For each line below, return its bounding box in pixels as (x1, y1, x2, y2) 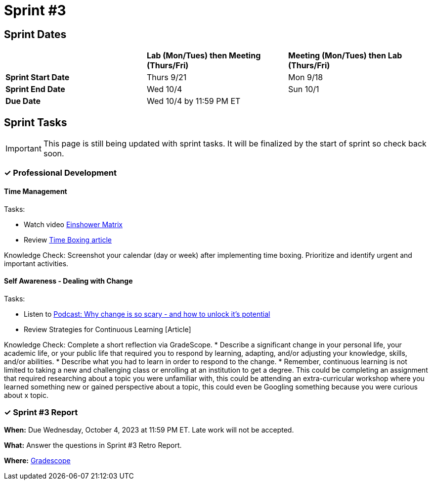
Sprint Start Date (5, 72, 70, 83)
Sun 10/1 (288, 84, 319, 95)
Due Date (5, 96, 41, 106)
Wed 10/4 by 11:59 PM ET (146, 96, 241, 106)
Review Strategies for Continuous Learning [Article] (24, 325, 191, 334)
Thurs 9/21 (146, 72, 187, 83)
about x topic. (4, 390, 49, 399)
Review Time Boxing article (24, 235, 112, 244)
